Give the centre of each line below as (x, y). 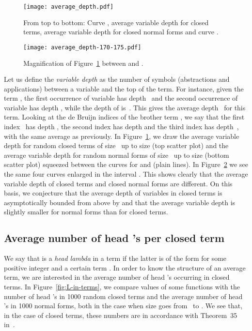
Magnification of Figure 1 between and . (83, 63)
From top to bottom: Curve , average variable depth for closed (116, 22)
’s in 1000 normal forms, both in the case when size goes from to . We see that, (123, 306)
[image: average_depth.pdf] (69, 7)
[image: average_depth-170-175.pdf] (82, 47)
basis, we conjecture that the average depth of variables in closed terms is (113, 193)
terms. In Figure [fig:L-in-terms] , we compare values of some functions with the (122, 286)
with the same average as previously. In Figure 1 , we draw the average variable (122, 136)
